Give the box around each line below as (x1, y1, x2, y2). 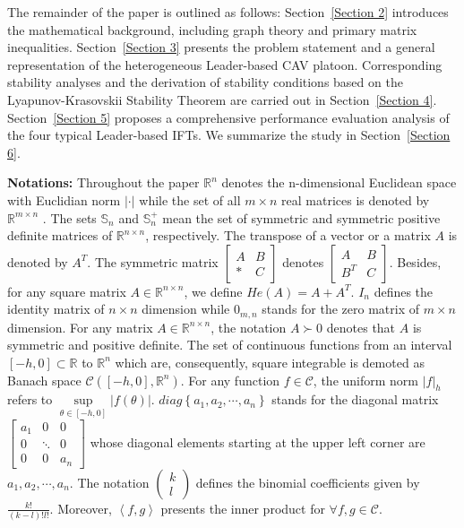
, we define (184, 281, 243, 300)
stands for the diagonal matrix (271, 390, 439, 409)
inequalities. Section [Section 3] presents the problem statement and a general (7, 38, 435, 56)
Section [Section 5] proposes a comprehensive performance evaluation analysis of (7, 108, 450, 126)
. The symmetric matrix (87, 252, 219, 271)
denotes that (326, 317, 396, 336)
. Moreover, (49, 498, 112, 517)
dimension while (142, 299, 230, 318)
